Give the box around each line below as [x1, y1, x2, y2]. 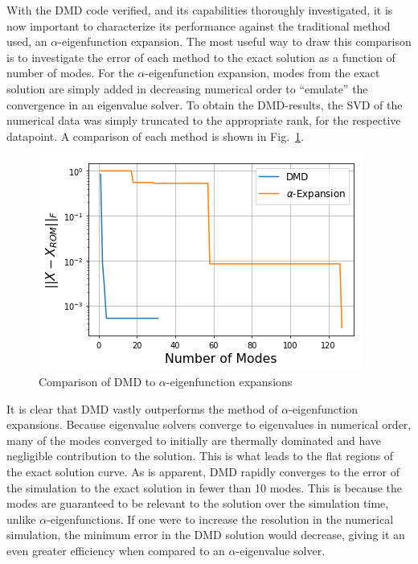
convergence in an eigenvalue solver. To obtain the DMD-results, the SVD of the [6, 96, 403, 113]
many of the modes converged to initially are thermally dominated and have [6, 431, 382, 448]
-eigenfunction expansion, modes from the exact [145, 64, 380, 81]
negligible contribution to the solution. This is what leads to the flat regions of [6, 447, 394, 464]
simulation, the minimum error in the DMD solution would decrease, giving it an [6, 526, 405, 543]
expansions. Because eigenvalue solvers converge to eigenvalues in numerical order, [6, 416, 412, 433]
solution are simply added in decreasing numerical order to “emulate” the [6, 80, 368, 97]
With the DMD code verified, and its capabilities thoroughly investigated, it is [6, 2, 393, 18]
